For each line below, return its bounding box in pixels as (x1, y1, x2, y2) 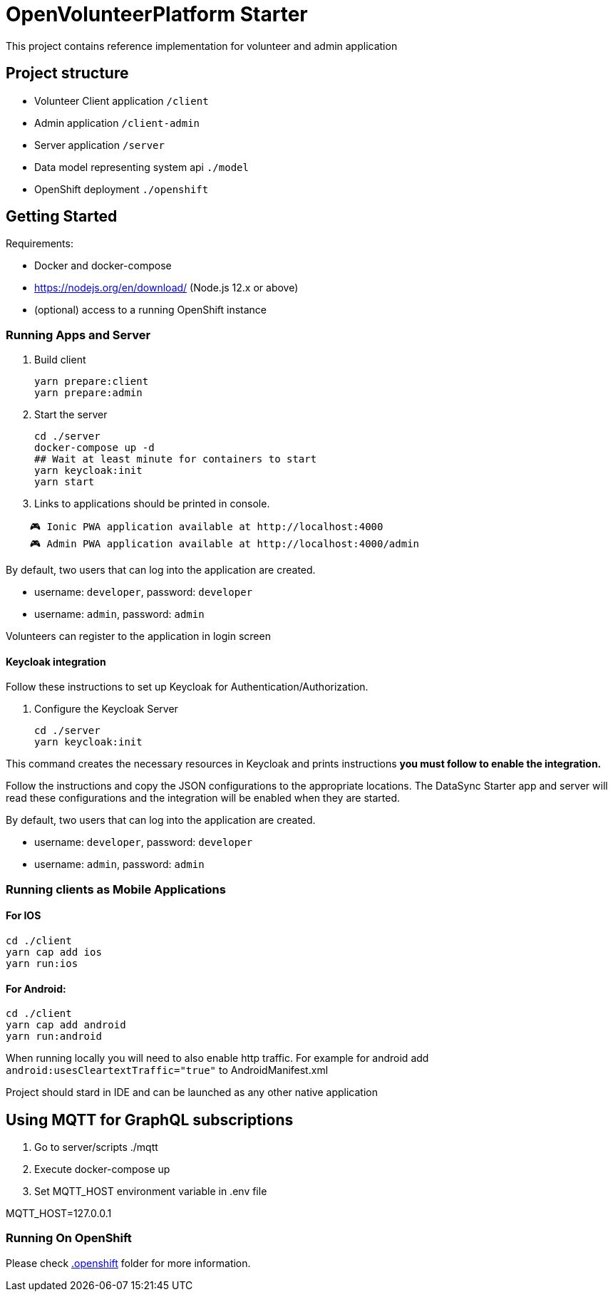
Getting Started (6, 207, 118, 226)
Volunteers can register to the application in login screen (6, 630, 271, 643)
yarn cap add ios (6, 946, 102, 958)
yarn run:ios (6, 958, 78, 969)
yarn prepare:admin (34, 387, 143, 399)
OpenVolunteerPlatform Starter (6, 2, 308, 26)
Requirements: (6, 237, 73, 250)
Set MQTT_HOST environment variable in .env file (34, 1185, 267, 1198)
